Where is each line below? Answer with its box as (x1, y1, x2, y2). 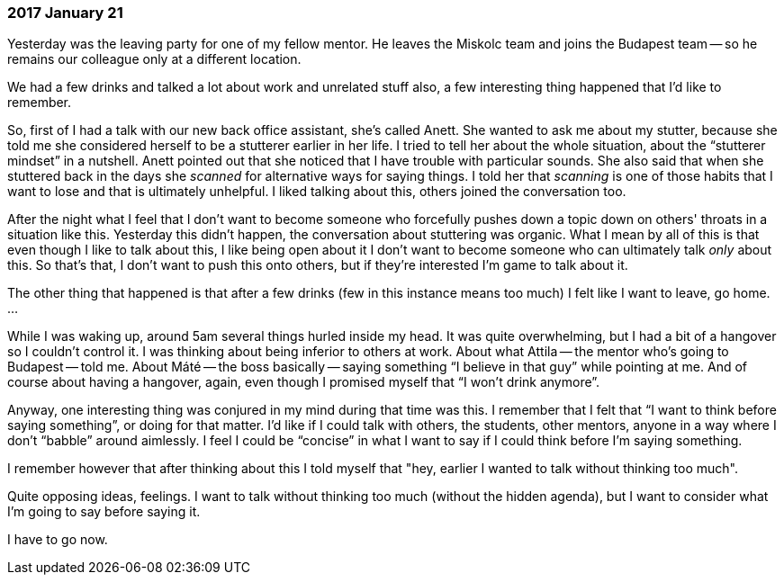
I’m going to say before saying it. (7, 504, 201, 520)
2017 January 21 (7, 4, 123, 22)
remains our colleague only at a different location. (7, 51, 302, 67)
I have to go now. (7, 532, 108, 548)
